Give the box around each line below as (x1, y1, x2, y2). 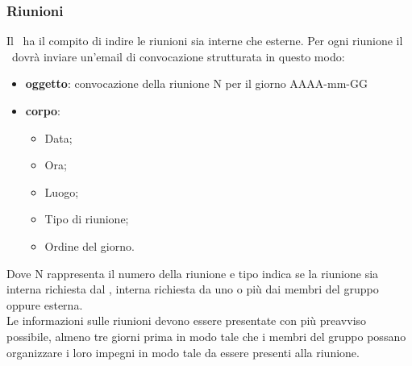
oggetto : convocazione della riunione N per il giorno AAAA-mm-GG (25, 75, 368, 92)
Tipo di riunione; (44, 210, 129, 227)
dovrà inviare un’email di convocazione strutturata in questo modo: (11, 48, 345, 64)
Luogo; (44, 183, 79, 200)
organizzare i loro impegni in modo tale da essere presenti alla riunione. (6, 343, 360, 360)
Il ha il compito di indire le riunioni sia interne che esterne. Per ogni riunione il (6, 32, 403, 49)
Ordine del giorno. (44, 237, 135, 254)
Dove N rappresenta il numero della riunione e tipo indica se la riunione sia (6, 264, 379, 281)
